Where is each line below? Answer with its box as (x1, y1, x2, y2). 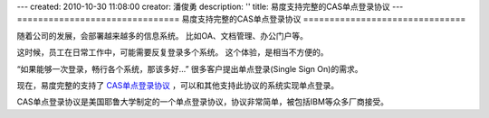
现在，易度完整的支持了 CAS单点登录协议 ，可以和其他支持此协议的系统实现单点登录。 (16, 79, 340, 90)
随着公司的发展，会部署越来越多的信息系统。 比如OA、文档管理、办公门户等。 (16, 30, 308, 41)
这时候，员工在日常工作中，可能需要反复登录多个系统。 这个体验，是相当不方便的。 (16, 47, 329, 58)
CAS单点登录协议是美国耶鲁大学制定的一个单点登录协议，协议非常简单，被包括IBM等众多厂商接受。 (16, 96, 389, 107)
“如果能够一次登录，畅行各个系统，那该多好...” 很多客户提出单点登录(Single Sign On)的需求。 (16, 63, 363, 74)
